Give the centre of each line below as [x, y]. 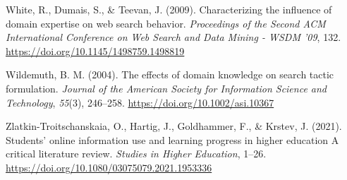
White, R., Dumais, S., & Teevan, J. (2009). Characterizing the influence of [169, 9]
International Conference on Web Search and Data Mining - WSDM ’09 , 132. [173, 37]
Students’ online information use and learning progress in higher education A [172, 139]
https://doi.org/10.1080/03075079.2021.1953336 [109, 167]
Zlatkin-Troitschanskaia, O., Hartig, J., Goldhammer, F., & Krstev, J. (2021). [174, 126]
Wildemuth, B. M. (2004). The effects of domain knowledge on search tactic [170, 74]
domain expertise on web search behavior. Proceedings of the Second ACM [166, 23]
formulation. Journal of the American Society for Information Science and [166, 88]
